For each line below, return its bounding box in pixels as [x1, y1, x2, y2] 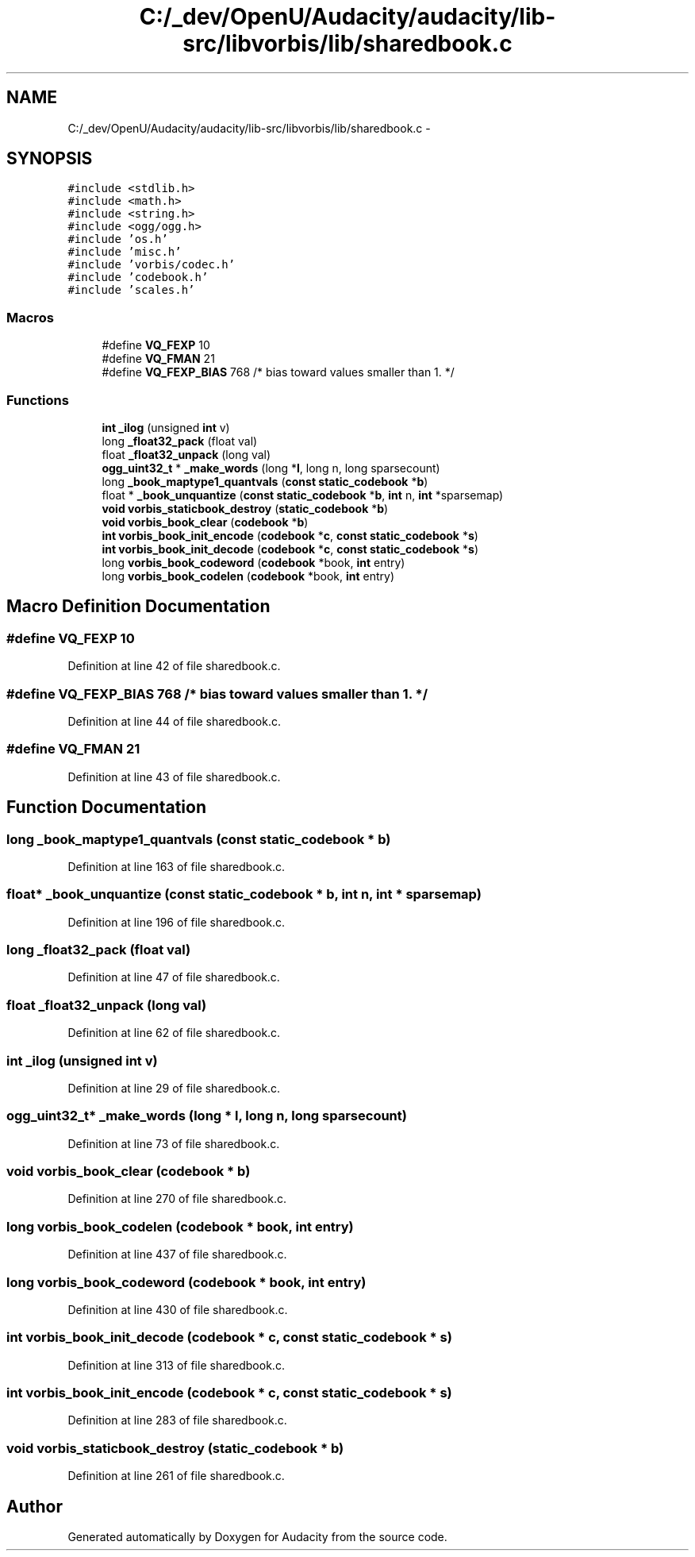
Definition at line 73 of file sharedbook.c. [67, 1136, 280, 1150]
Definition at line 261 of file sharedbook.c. [67, 1469, 285, 1483]
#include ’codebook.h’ [67, 271, 209, 284]
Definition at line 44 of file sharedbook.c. [67, 714, 282, 728]
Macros [6, 309, 54, 326]
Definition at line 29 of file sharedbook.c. [67, 1081, 281, 1095]
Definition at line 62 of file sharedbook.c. [67, 1026, 281, 1040]
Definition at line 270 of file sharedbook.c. [67, 1192, 286, 1206]
